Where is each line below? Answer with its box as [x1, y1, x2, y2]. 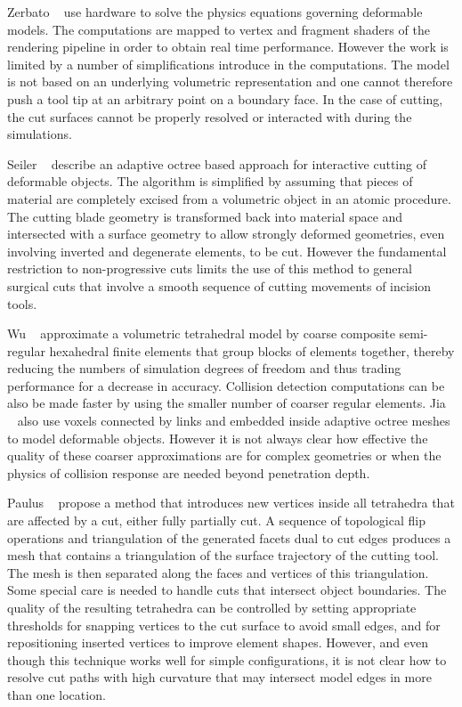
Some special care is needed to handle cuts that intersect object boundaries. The [7, 581, 447, 599]
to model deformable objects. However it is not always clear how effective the [7, 428, 428, 447]
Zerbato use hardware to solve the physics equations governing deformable [7, 3, 423, 20]
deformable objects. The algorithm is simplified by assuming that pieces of [7, 172, 413, 191]
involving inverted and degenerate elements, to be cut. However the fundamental [7, 241, 447, 260]
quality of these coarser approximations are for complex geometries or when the [7, 446, 442, 465]
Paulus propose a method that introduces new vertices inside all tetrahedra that [7, 493, 455, 512]
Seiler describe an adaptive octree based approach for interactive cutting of [7, 154, 426, 173]
